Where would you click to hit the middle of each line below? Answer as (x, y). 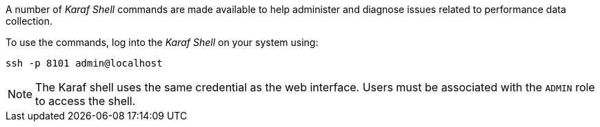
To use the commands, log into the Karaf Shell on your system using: (162, 42)
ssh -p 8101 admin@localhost (84, 63)
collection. (29, 21)
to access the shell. (86, 101)
